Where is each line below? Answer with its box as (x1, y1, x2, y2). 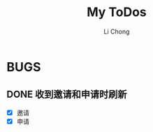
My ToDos (86, 4, 147, 20)
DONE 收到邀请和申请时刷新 (6, 89, 127, 101)
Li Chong (103, 27, 130, 36)
